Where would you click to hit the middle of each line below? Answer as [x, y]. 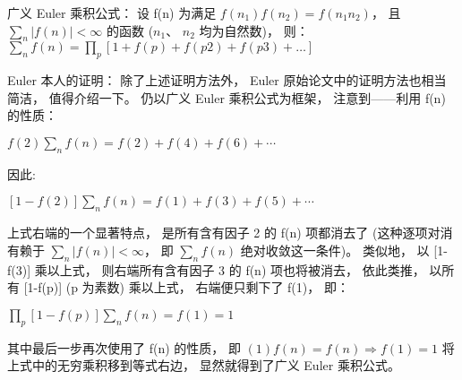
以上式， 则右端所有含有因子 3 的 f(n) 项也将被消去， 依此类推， [236, 269]
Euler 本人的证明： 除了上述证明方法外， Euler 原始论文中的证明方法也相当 [227, 80]
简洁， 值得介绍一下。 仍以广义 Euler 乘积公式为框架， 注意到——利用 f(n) [227, 97]
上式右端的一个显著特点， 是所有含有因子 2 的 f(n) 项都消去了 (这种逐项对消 [230, 233]
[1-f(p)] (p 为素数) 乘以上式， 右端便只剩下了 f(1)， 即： [186, 287]
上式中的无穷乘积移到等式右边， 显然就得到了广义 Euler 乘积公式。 [204, 365]
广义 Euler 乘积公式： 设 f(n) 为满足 [112, 13]
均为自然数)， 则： [254, 30]
